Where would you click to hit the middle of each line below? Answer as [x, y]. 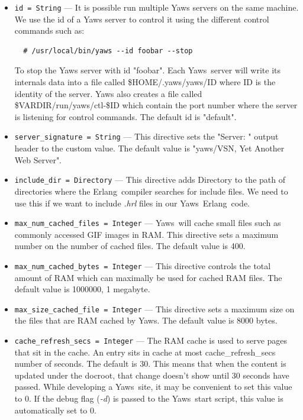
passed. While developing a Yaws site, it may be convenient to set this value [153, 387]
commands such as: [49, 30]
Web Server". [38, 159]
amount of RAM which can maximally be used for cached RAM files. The [148, 277]
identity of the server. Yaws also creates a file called [108, 93]
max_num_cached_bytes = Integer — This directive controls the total [143, 265]
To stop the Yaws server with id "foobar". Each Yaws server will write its [148, 70]
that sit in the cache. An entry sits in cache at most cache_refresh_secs [145, 352]
